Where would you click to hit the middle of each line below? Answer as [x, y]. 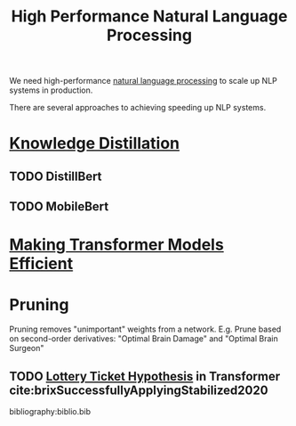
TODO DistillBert [56, 176]
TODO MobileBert [59, 207]
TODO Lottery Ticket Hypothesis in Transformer [145, 376]
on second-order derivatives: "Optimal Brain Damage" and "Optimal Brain [144, 339]
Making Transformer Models [116, 245]
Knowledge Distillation [95, 143]
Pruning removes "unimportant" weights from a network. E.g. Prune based [145, 329]
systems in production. [51, 90]
